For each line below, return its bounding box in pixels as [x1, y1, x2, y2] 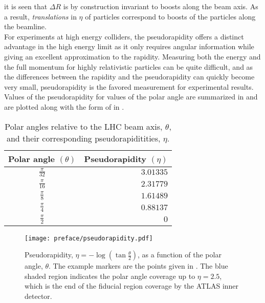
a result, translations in [4, 11, 77, 22]
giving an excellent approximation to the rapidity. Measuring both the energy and [4, 51, 261, 62]
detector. [25, 291, 52, 301]
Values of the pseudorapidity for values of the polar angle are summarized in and [4, 91, 258, 102]
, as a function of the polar [138, 249, 222, 260]
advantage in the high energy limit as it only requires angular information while [4, 41, 254, 52]
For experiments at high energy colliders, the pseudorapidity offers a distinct [4, 31, 244, 42]
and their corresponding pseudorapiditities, [6, 132, 161, 144]
